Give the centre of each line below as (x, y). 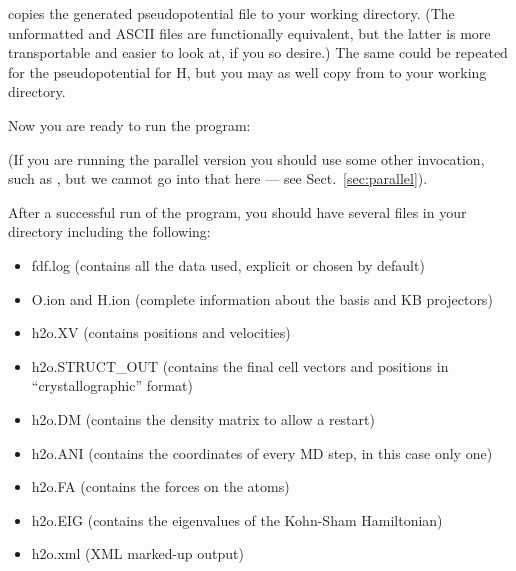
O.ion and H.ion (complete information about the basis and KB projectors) (262, 298)
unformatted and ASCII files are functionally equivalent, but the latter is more (249, 32)
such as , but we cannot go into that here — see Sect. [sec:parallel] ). (218, 178)
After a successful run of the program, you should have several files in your (237, 211)
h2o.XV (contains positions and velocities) (161, 332)
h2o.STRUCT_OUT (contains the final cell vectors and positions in (240, 365)
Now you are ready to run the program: (129, 124)
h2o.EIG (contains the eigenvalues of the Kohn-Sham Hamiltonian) (237, 519)
